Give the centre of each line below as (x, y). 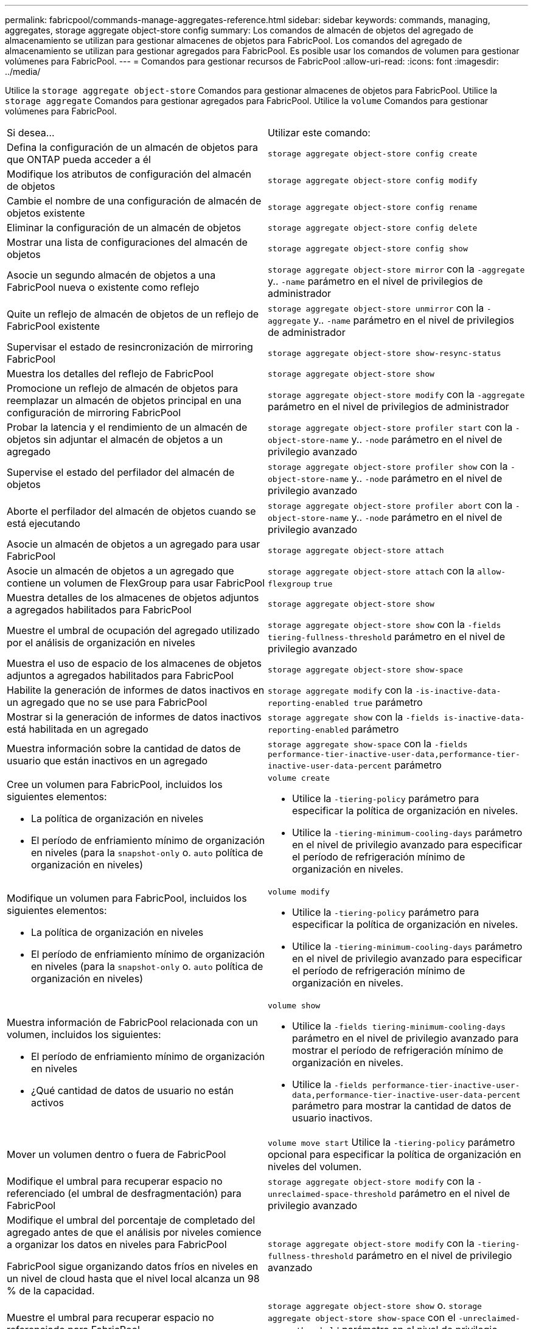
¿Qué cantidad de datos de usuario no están (132, 1090)
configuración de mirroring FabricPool (94, 413)
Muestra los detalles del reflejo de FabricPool (110, 374)
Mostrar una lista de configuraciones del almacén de (127, 242)
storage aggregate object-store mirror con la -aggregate (396, 269)
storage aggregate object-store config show (368, 248)
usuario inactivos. (333, 1118)
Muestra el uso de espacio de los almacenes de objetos (134, 663)
